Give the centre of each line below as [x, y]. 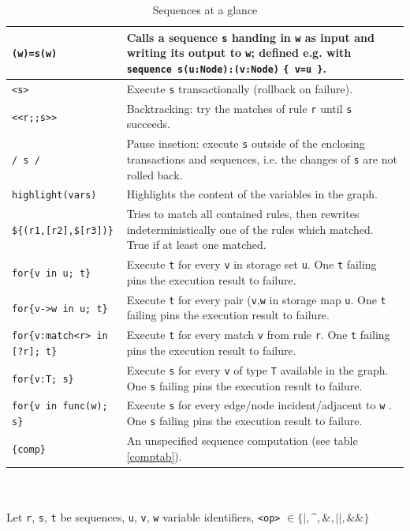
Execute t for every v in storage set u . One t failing [252, 264]
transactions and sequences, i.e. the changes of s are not [262, 158]
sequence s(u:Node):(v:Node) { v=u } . [226, 68]
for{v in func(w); [60, 407]
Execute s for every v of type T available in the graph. [257, 369]
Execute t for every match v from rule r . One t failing [258, 335]
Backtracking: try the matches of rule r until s [239, 108]
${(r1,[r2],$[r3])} [63, 230]
